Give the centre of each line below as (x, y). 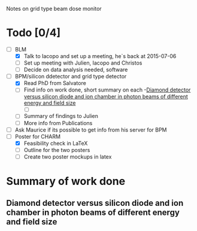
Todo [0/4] (34, 33)
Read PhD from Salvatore (55, 83)
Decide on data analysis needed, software (76, 70)
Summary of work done (66, 181)
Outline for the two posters (57, 150)
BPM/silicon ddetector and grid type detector (71, 77)
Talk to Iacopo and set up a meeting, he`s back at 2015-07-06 (100, 56)
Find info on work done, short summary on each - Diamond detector (107, 90)
